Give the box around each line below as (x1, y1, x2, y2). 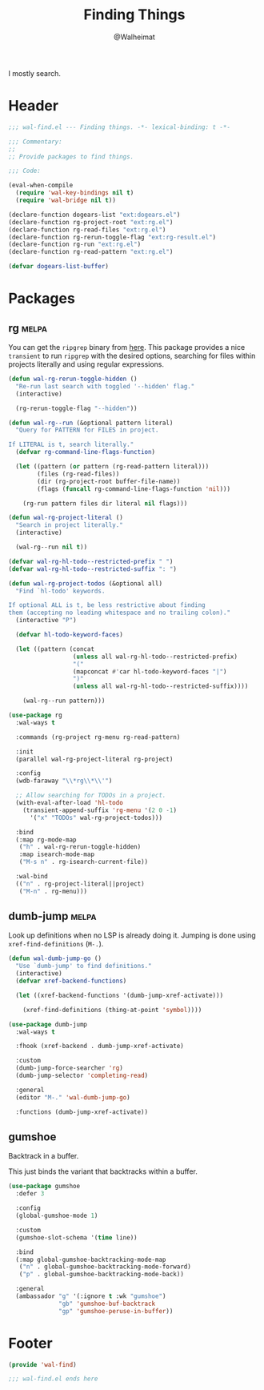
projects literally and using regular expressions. (8, 360, 165, 369)
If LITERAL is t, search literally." (8, 440, 134, 449)
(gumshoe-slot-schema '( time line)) (15, 1233, 138, 1242)
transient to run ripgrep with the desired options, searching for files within (8, 351, 256, 360)
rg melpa (8, 321, 48, 335)
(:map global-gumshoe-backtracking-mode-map (15, 1255, 166, 1263)
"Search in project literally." (15, 521, 124, 529)
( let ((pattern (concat (15, 645, 94, 653)
